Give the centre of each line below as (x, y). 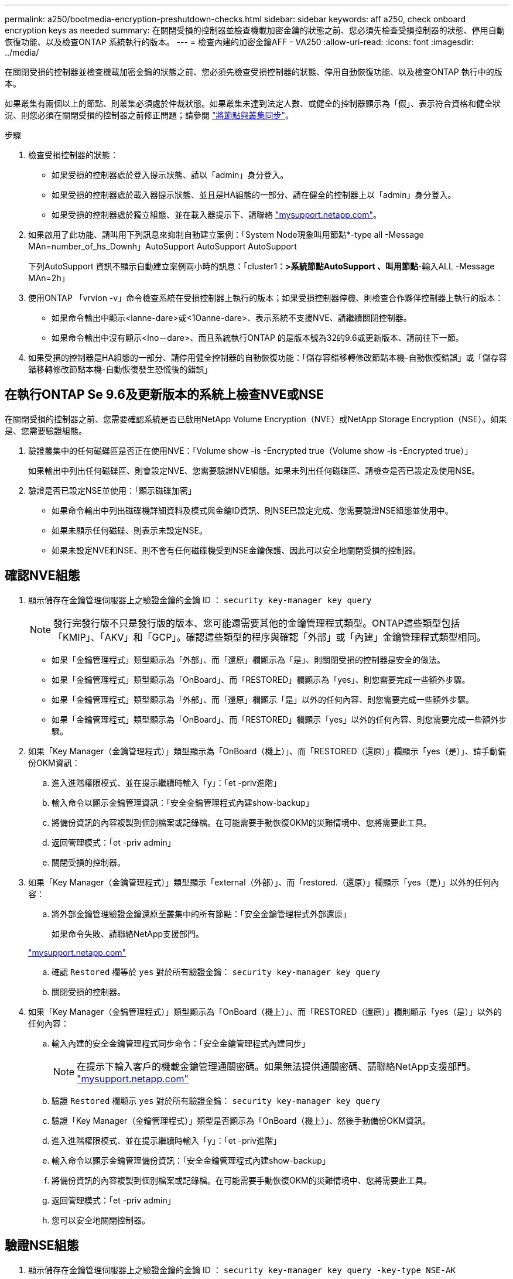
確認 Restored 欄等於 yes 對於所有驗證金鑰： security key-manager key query (216, 972)
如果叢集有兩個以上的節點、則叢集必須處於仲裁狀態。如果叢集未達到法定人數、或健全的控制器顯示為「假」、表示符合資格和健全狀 (253, 103)
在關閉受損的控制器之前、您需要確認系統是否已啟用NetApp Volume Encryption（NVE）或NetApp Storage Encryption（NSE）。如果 (256, 419)
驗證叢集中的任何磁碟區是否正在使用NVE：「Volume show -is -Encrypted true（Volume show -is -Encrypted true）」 (251, 450)
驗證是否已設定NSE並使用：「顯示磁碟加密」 (112, 490)
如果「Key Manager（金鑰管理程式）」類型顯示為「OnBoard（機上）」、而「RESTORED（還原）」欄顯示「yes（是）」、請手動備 (267, 751)
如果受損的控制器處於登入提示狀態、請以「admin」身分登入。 (170, 175)
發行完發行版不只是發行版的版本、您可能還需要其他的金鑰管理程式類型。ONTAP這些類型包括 (257, 623)
